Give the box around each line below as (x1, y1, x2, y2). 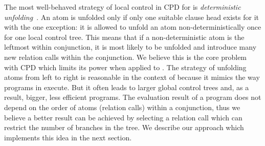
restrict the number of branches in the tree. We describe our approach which (4, 122, 244, 133)
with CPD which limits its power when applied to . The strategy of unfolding (4, 61, 247, 72)
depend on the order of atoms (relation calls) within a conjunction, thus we (4, 101, 240, 112)
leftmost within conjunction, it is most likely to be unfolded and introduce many (4, 41, 257, 52)
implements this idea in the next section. (4, 132, 132, 142)
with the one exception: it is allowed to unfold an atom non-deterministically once (4, 22, 261, 32)
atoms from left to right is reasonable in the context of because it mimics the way (4, 72, 260, 82)
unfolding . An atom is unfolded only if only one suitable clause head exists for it (4, 11, 259, 22)
